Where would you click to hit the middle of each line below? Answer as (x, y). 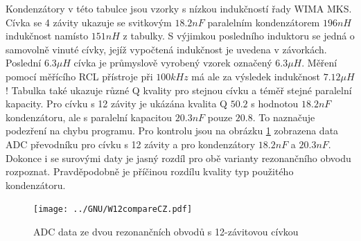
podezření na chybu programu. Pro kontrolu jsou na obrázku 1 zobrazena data (172, 131)
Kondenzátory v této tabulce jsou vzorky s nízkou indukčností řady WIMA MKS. (179, 8)
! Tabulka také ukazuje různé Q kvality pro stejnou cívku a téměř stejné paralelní (179, 90)
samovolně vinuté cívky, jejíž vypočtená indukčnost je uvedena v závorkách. (166, 49)
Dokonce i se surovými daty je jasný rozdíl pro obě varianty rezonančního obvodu (178, 158)
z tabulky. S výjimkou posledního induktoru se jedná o (239, 36)
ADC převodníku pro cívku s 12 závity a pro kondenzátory (131, 144)
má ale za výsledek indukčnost (256, 76)
